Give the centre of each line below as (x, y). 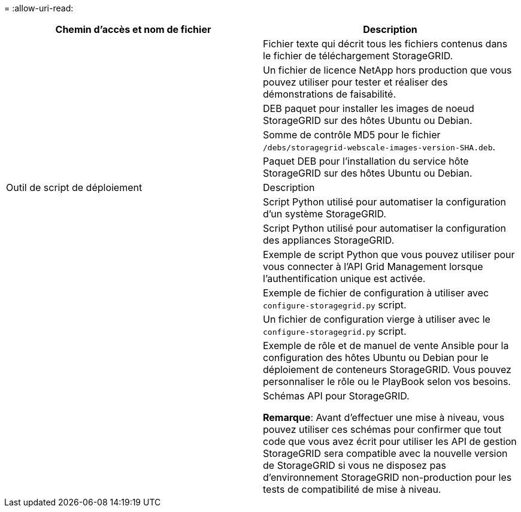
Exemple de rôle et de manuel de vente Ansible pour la (386, 346)
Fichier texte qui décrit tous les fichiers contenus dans (385, 44)
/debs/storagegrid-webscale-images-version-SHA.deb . (379, 147)
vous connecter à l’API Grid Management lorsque (373, 266)
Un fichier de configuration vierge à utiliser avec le (377, 319)
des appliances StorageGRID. (329, 240)
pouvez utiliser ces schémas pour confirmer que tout (382, 429)
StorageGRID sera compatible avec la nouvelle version (385, 453)
